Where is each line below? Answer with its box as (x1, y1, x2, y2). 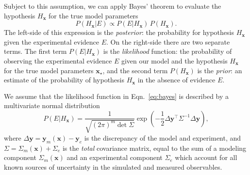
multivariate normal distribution (4, 100, 100, 111)
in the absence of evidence (137, 75, 216, 85)
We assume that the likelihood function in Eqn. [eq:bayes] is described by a (4, 91, 229, 101)
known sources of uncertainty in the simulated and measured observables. (4, 161, 222, 172)
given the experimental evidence (4, 36, 100, 47)
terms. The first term (4, 46, 67, 56)
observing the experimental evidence (4, 55, 112, 65)
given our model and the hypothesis (121, 55, 228, 65)
